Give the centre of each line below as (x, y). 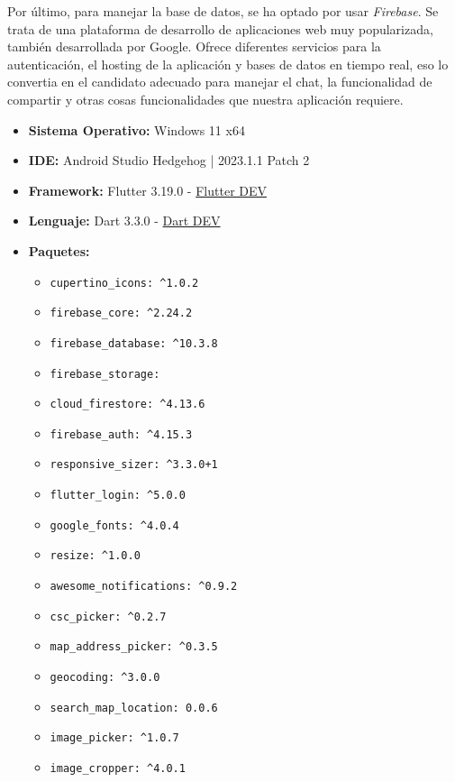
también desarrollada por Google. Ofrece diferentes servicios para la (194, 46)
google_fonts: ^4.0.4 (114, 525)
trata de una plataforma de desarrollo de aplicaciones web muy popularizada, (220, 28)
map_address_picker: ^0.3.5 (134, 647)
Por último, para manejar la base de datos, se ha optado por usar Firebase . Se (223, 11)
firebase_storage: (105, 374)
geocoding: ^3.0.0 (105, 678)
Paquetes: (59, 250)
